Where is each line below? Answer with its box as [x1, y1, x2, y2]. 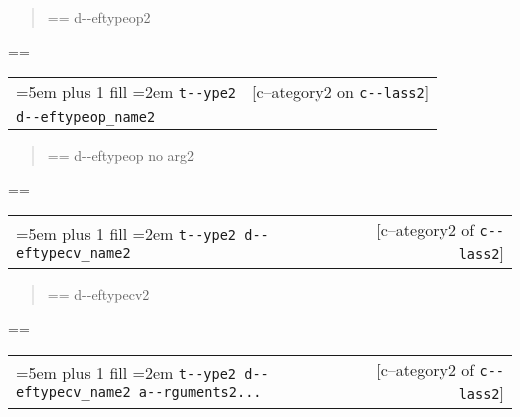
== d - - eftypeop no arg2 [47, 145, 195, 166]
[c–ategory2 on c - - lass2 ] [252, 80, 430, 104]
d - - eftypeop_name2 [16, 109, 156, 126]
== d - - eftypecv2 [47, 284, 150, 305]
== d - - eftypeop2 [47, 7, 151, 27]
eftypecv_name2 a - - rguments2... [16, 384, 262, 401]
